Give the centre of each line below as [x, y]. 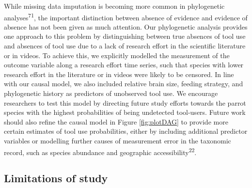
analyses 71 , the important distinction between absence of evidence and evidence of [126, 16]
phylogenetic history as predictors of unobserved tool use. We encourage [111, 93]
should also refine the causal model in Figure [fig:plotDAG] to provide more [116, 121]
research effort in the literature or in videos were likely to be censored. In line [119, 74]
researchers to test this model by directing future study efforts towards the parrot [125, 102]
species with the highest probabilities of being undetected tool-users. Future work [125, 112]
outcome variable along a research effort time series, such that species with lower [124, 65]
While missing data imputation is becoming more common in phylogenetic [114, 6]
